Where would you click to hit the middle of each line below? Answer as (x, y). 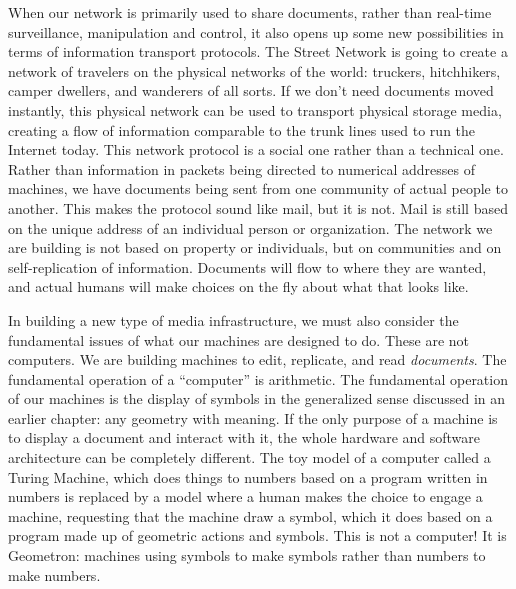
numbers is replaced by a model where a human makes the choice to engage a (245, 496)
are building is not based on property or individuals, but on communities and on (255, 247)
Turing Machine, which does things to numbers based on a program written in (248, 476)
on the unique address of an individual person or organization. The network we (250, 227)
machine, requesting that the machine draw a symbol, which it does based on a (250, 515)
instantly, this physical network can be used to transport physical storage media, (255, 109)
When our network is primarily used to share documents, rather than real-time (250, 12)
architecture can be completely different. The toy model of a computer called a (249, 457)
